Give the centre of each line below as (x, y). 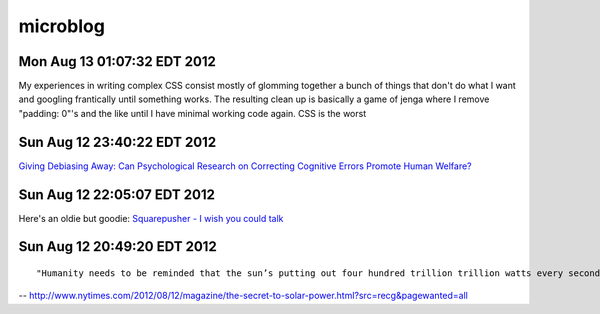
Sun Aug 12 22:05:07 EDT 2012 (116, 194)
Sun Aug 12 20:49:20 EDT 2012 (117, 246)
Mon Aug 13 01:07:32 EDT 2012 (117, 61)
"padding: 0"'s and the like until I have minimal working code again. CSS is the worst (192, 113)
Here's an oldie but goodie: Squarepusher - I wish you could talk (151, 218)
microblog (61, 26)
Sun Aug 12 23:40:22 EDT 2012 (117, 141)
